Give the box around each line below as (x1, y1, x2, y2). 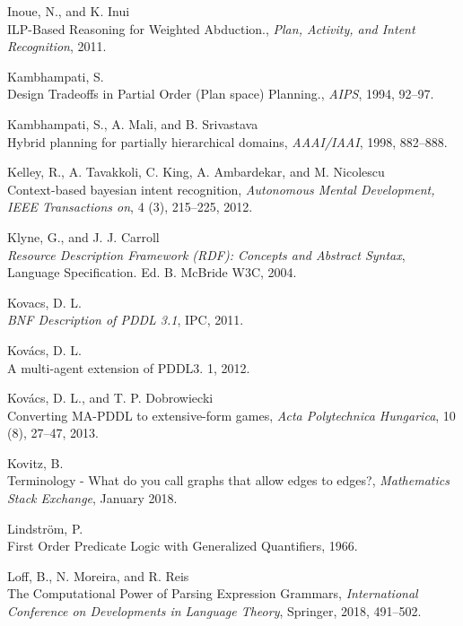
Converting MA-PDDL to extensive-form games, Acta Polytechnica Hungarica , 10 (7, 405, 456, 424)
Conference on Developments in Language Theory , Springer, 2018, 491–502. (7, 602, 422, 621)
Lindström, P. (7, 518, 83, 537)
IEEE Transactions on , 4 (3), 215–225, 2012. (7, 197, 253, 216)
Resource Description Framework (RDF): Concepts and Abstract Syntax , (7, 245, 406, 264)
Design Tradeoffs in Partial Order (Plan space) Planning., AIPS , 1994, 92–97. (7, 84, 434, 103)
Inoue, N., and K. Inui (7, 2, 130, 20)
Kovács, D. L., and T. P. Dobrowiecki (7, 388, 214, 407)
